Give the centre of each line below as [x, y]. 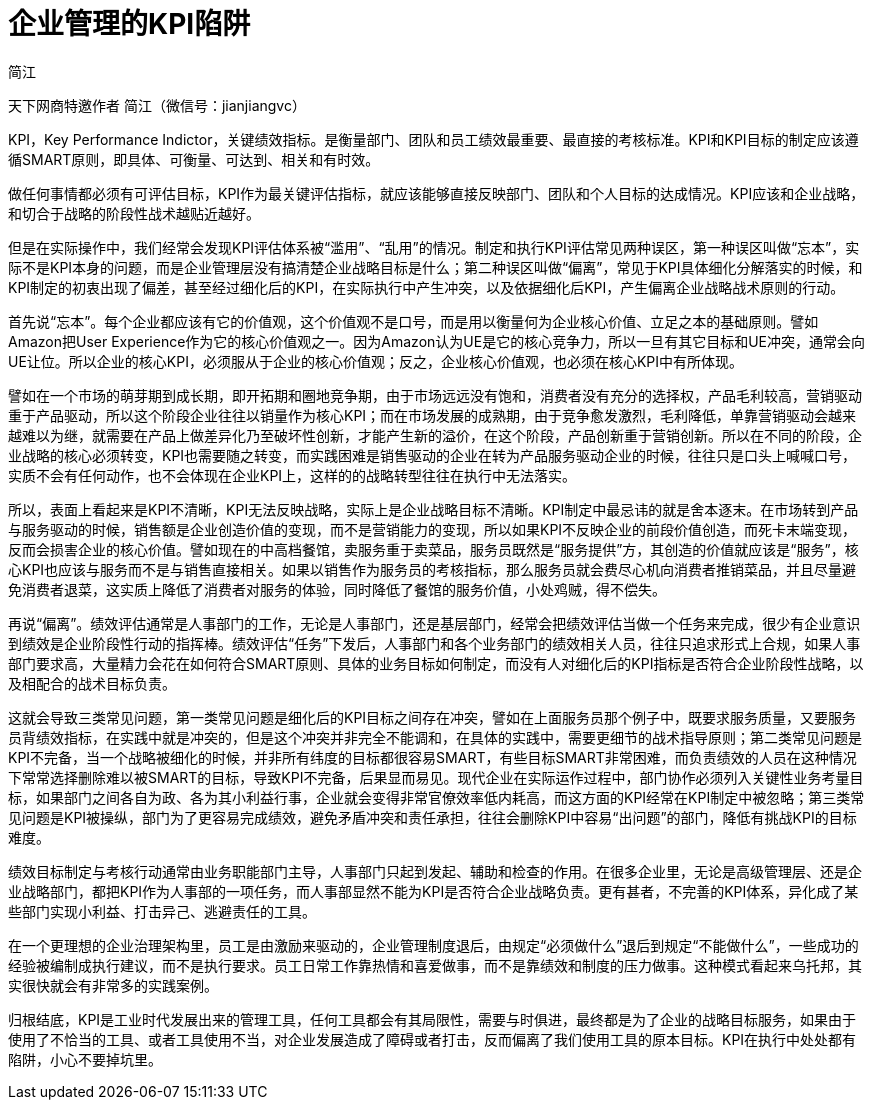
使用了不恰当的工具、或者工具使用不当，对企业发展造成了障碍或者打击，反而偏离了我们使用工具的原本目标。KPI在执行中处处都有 [432, 1039]
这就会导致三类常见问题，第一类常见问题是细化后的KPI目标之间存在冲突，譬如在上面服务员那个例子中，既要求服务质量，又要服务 [432, 717]
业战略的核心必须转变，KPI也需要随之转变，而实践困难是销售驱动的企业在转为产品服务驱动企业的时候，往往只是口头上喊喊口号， [432, 455]
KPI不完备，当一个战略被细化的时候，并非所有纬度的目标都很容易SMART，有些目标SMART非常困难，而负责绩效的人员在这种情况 [432, 757]
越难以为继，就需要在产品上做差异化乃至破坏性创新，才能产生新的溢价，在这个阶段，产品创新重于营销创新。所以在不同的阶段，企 [435, 435]
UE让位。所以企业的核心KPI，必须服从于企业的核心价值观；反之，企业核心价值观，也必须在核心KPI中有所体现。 [376, 361]
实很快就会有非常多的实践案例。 [113, 985]
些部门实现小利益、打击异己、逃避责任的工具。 [162, 911]
